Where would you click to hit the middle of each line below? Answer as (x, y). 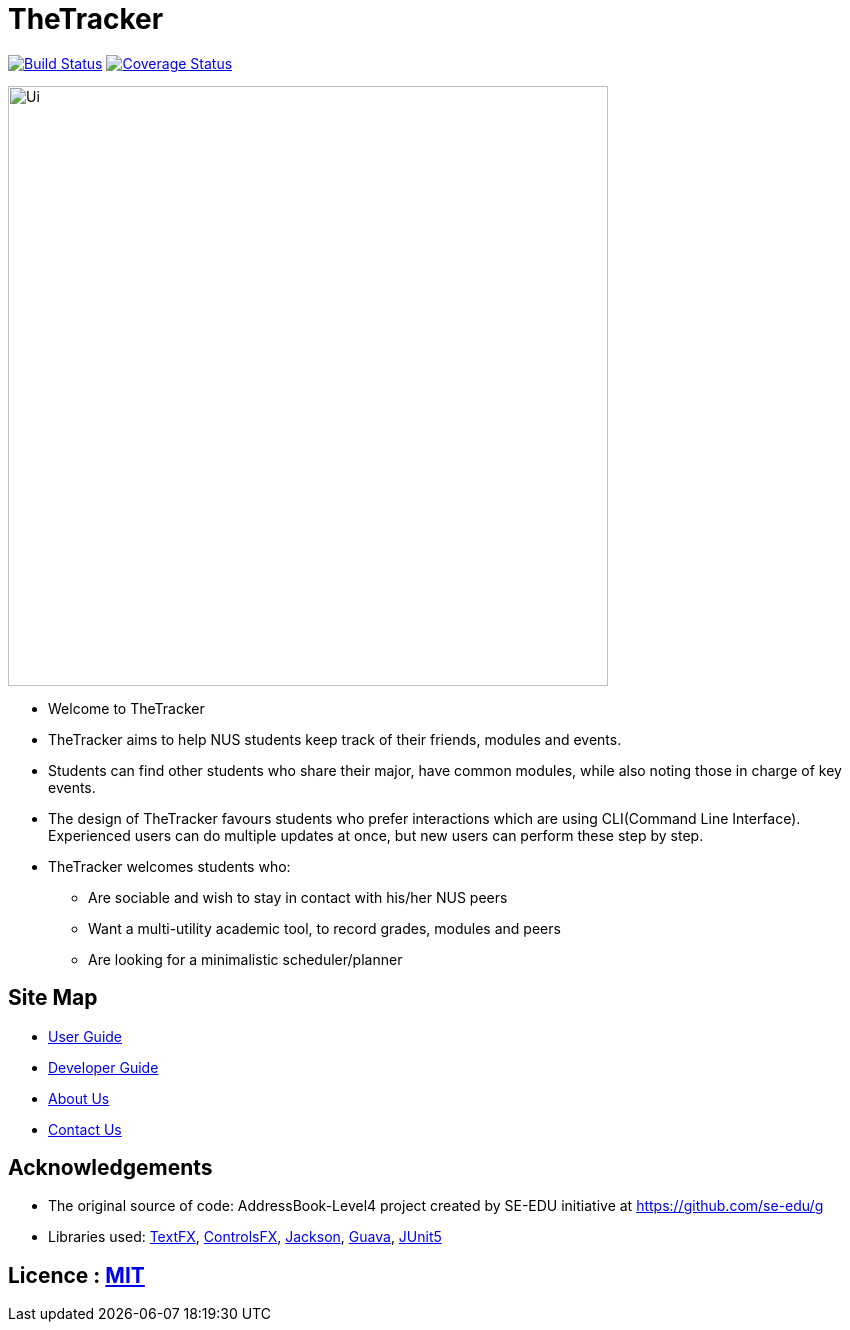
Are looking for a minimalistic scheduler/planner (245, 959)
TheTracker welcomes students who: (169, 866)
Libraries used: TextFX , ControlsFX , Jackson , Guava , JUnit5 (245, 1237)
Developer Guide (103, 1067)
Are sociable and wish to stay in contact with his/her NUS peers (298, 897)
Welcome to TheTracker (126, 708)
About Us (79, 1098)
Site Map (53, 998)
